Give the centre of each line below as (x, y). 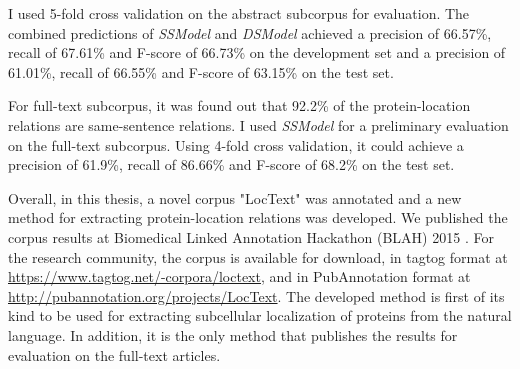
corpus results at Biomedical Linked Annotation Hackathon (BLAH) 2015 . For (251, 236)
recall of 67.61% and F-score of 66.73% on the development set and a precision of (257, 52)
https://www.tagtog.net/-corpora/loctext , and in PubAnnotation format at (239, 276)
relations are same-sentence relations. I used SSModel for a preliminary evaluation (258, 124)
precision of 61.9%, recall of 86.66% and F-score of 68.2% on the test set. (231, 164)
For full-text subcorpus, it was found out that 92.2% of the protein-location (239, 105)
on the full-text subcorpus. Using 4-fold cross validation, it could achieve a (236, 144)
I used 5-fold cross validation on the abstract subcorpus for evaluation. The (239, 13)
